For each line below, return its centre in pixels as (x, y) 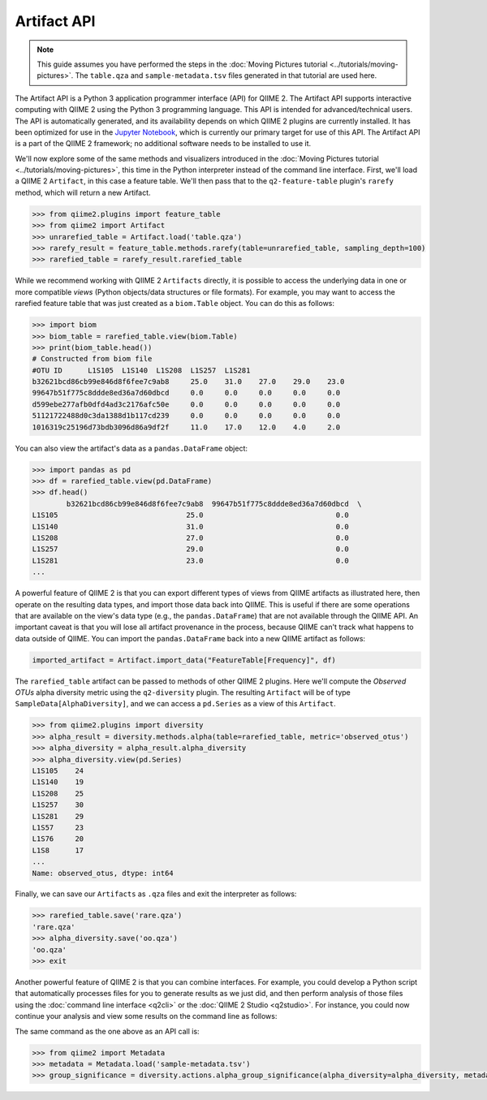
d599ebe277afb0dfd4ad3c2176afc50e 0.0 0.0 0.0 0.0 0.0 (186, 404)
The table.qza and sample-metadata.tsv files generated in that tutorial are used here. (226, 75)
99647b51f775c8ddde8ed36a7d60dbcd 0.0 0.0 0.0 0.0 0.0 (186, 393)
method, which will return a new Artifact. (83, 192)
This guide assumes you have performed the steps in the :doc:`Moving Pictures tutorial (182, 64)
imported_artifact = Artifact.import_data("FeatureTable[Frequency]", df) (184, 660)
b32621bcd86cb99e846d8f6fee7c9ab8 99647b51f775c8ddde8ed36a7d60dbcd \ (214, 504)
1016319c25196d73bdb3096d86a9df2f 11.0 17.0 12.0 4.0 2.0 (186, 427)
